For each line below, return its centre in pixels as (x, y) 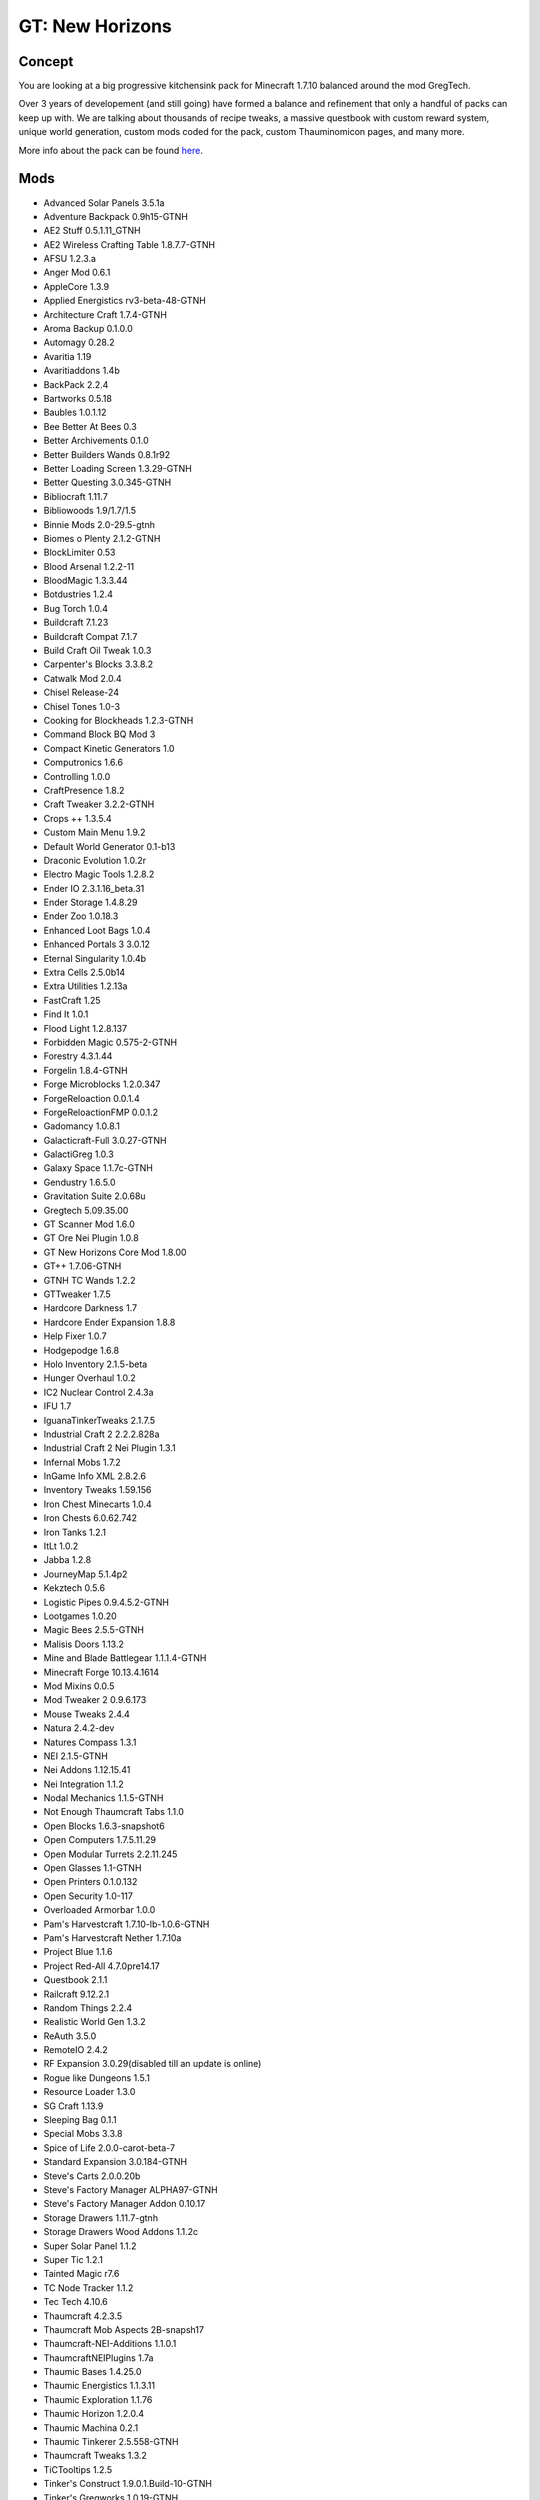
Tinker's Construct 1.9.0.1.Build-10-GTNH (127, 2484)
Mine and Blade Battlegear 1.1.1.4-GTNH (125, 1658)
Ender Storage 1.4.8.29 (90, 902)
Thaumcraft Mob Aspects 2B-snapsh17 (124, 2329)
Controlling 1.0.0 (77, 776)
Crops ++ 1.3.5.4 (77, 818)
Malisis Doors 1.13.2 (84, 1644)
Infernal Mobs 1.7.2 (82, 1462)
